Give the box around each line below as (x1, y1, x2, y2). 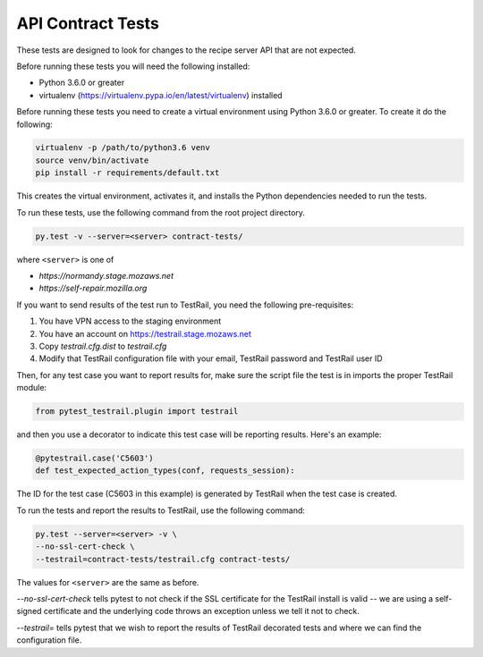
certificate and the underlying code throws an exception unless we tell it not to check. (43, 606, 360, 617)
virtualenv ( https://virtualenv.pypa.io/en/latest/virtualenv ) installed (38, 89, 283, 100)
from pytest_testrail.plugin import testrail (35, 407, 239, 417)
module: (16, 383, 47, 393)
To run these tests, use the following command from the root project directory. (16, 206, 306, 218)
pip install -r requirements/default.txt (35, 168, 220, 178)
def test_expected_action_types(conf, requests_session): (35, 466, 295, 476)
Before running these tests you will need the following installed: (16, 61, 250, 72)
